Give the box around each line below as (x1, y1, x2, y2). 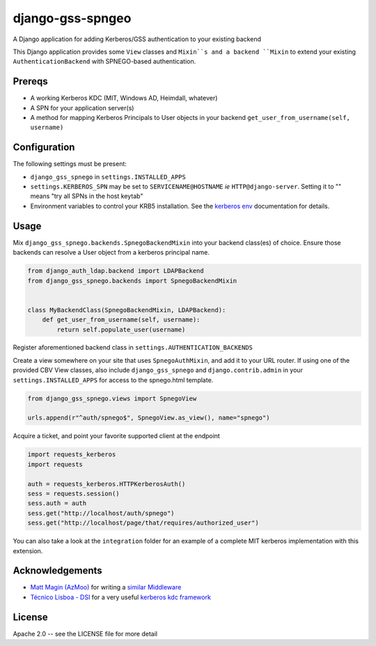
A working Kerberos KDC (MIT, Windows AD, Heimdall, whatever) (30, 94, 218, 103)
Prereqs (13, 75, 48, 87)
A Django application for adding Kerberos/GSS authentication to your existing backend (13, 35, 261, 43)
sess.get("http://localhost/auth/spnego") (27, 509, 175, 517)
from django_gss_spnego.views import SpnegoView (27, 394, 197, 403)
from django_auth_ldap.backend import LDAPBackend (27, 267, 205, 275)
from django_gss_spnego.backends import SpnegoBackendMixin (27, 276, 237, 285)
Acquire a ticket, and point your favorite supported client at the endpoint (13, 432, 221, 440)
